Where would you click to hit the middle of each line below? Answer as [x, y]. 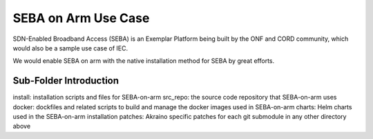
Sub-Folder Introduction [66, 81]
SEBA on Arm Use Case [81, 18]
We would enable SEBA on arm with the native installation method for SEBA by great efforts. [144, 61]
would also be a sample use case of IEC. [70, 48]
